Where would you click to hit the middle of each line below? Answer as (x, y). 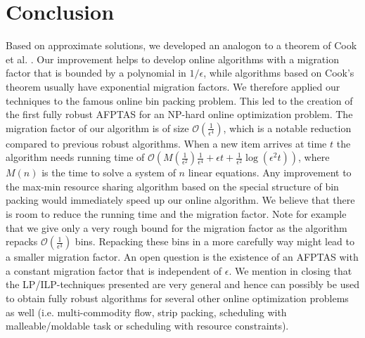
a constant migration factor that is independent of (114, 270)
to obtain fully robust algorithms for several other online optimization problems (177, 298)
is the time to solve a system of (109, 173)
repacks (22, 241)
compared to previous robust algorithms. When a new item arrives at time (166, 143)
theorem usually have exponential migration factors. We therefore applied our (173, 86)
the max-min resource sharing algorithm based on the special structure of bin (172, 186)
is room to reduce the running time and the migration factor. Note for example (176, 214)
